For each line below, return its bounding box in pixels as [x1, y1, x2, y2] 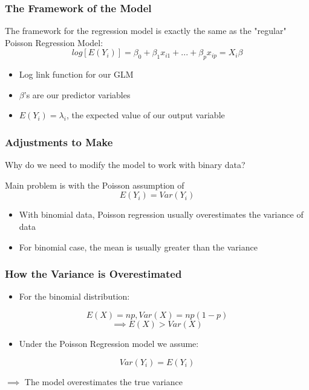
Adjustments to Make [5, 134, 113, 149]
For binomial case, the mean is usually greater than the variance [19, 240, 258, 253]
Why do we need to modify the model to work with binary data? [5, 158, 246, 171]
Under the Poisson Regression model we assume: [19, 337, 199, 349]
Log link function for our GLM [19, 68, 134, 81]
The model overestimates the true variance [24, 375, 183, 388]
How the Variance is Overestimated [5, 266, 182, 281]
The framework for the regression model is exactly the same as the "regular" [5, 24, 287, 37]
